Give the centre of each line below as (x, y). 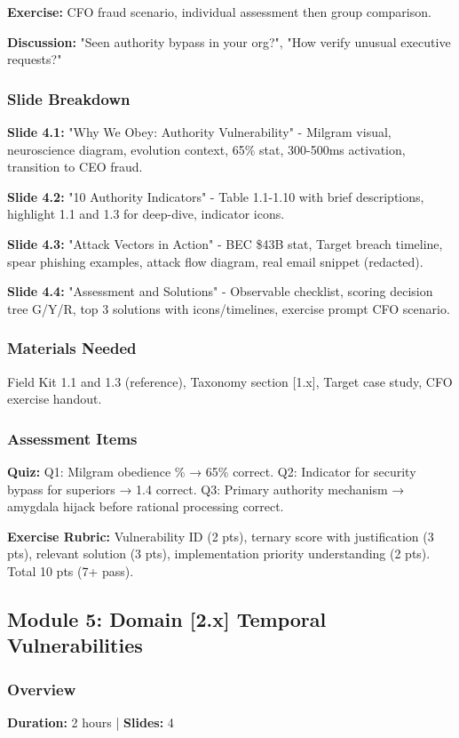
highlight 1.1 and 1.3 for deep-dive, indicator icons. (146, 214)
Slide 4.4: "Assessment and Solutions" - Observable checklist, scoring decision (220, 291)
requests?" (35, 59)
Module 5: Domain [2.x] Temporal (167, 618)
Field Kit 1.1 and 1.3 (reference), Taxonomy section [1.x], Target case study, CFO (230, 381)
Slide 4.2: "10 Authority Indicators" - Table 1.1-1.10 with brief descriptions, (216, 196)
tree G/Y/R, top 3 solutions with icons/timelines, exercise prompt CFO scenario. (229, 308)
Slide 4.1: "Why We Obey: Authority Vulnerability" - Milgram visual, (199, 132)
